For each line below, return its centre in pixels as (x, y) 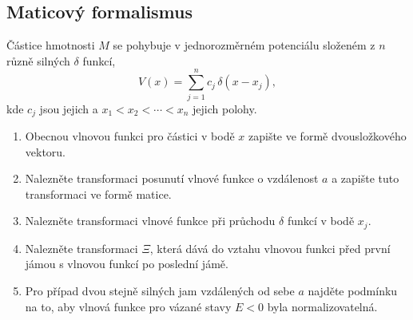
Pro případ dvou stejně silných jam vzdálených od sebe (160, 290)
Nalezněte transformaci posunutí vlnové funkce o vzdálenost (172, 178)
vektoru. (46, 151)
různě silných (38, 60)
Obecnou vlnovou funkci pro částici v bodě (130, 135)
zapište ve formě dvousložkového (328, 135)
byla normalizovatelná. (322, 306)
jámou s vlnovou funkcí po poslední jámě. (127, 264)
